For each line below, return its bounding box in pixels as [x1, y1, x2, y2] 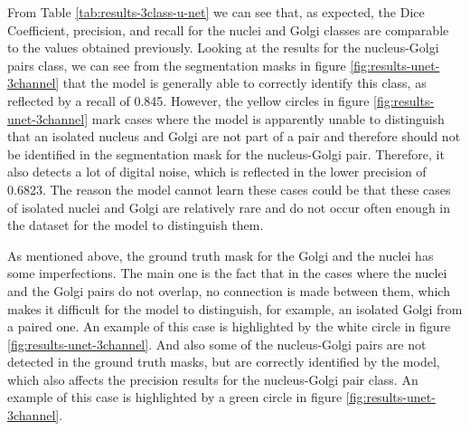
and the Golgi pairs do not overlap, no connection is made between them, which [7, 281, 450, 300]
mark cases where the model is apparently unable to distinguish [91, 109, 445, 128]
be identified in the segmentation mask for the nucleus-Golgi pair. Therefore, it [7, 144, 445, 163]
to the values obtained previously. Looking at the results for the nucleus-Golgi [7, 38, 439, 57]
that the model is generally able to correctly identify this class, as [62, 73, 427, 92]
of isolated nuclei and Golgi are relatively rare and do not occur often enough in [7, 197, 451, 216]
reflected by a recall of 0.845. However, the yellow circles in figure [7, 91, 370, 110]
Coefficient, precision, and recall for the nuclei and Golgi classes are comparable [7, 20, 449, 39]
